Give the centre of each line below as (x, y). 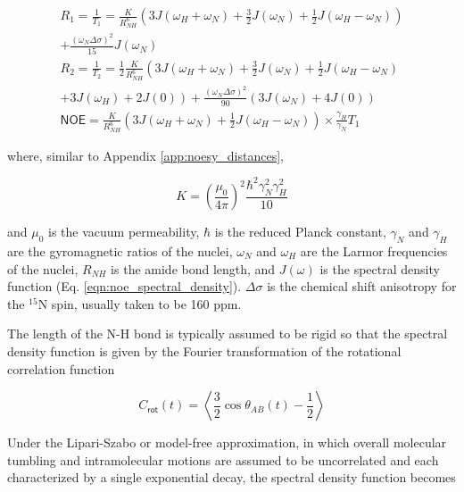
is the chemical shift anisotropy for (362, 286)
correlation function (61, 368)
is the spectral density (380, 268)
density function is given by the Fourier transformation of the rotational (204, 350)
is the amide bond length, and (193, 268)
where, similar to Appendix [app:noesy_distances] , (145, 155)
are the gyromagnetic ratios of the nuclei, (120, 251)
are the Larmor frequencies (374, 251)
